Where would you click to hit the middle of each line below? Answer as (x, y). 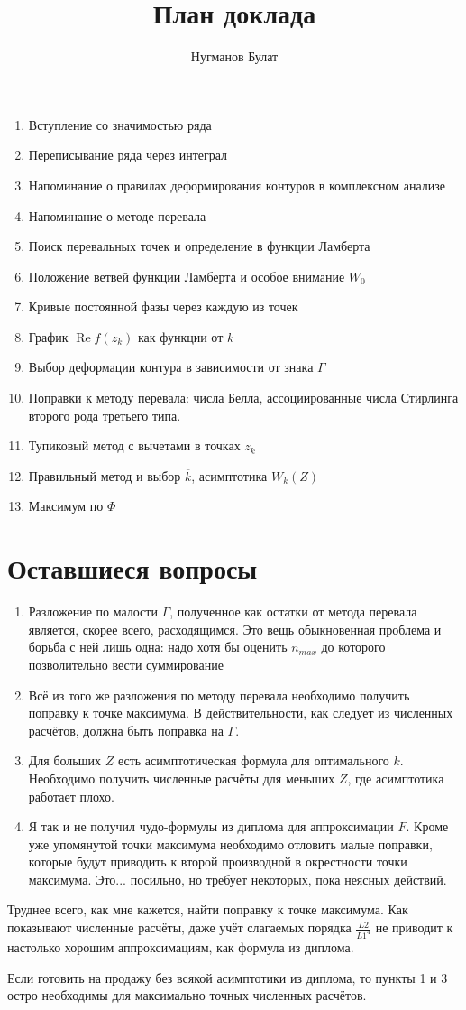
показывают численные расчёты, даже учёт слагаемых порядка (179, 927)
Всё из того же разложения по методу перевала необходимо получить (219, 695)
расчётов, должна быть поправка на (126, 730)
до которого (353, 647)
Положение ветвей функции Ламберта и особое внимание (187, 276)
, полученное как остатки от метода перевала (293, 612)
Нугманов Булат (234, 56)
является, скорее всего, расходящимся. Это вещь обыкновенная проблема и (235, 629)
